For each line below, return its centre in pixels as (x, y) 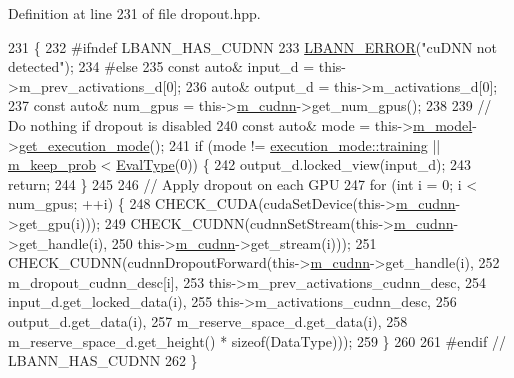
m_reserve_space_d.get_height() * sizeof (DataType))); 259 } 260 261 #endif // (257, 340)
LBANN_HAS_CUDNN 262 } (103, 360)
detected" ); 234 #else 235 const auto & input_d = (161, 66)
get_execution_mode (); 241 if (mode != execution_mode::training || (229, 144)
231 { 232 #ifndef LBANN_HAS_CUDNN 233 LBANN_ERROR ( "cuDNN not (253, 46)
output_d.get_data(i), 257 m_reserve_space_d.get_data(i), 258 (208, 320)
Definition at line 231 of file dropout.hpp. (134, 13)
